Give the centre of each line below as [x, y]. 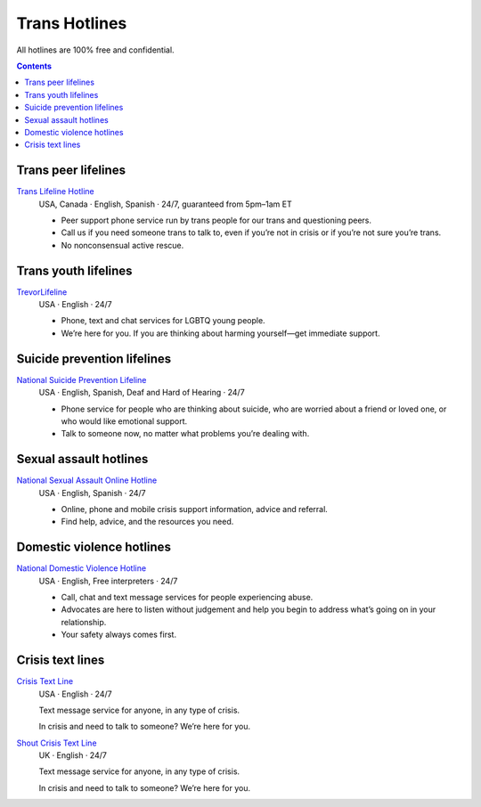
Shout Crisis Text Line [57, 743]
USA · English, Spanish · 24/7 [92, 493]
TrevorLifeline [42, 292]
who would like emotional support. [124, 421]
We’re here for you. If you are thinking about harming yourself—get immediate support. [220, 333]
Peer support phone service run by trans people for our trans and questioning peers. [216, 220]
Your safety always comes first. [119, 635]
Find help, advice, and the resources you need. [147, 522]
